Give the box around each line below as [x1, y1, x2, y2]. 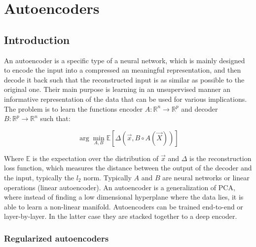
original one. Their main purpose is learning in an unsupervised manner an [4, 84, 231, 94]
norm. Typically [83, 172, 132, 182]
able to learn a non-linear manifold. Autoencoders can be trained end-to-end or [4, 201, 243, 211]
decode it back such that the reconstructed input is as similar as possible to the [4, 74, 245, 84]
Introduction [4, 32, 70, 47]
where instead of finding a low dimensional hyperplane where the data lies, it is [4, 192, 244, 202]
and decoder [181, 103, 218, 114]
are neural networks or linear [162, 172, 250, 182]
